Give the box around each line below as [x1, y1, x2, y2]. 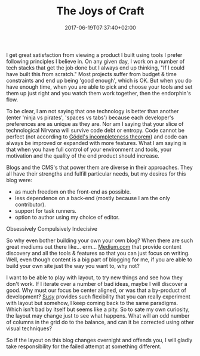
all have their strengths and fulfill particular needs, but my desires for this [6, 170, 186, 177]
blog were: [6, 176, 33, 183]
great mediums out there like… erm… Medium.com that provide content [6, 243, 182, 250]
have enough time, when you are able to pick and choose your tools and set [6, 83, 193, 90]
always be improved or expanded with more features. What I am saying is [6, 139, 187, 146]
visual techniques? [6, 325, 53, 332]
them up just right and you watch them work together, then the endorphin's [6, 89, 191, 96]
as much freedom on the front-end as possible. [14, 188, 131, 195]
